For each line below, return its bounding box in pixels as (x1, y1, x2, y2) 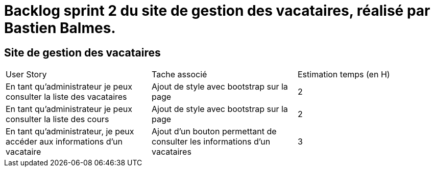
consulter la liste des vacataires (6, 92, 127, 102)
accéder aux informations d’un (6, 136, 123, 147)
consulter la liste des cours (6, 114, 109, 125)
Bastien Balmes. (4, 19, 116, 37)
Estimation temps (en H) (297, 69, 390, 80)
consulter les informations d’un (151, 136, 271, 147)
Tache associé (151, 69, 207, 80)
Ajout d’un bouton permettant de (151, 126, 277, 137)
